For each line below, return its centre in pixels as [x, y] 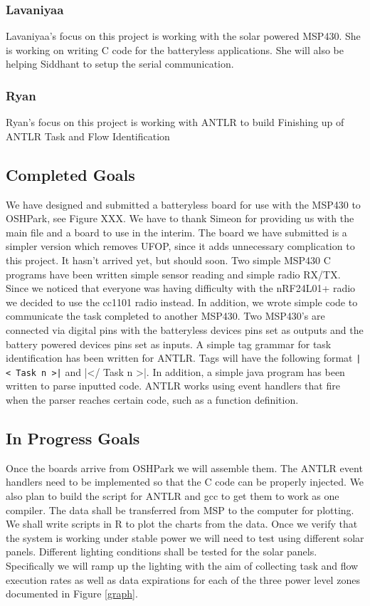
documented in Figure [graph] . [72, 594]
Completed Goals [70, 174]
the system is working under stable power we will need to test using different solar [185, 537]
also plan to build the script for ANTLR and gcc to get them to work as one [173, 496]
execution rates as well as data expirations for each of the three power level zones [183, 579]
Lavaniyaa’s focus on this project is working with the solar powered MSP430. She [183, 36]
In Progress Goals [73, 438]
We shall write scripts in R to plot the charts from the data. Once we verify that [182, 524]
